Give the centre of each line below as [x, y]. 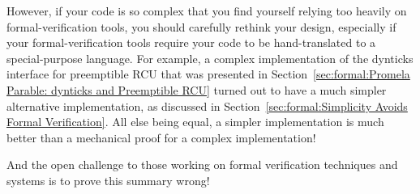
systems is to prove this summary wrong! [108, 180]
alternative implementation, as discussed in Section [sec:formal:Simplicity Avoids [207, 105]
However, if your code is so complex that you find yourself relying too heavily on [207, 11]
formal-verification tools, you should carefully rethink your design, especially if [201, 26]
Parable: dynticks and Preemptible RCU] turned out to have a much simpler [197, 89]
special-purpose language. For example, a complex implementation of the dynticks [210, 58]
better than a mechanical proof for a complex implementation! [161, 137]
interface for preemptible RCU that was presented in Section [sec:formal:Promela [208, 74]
